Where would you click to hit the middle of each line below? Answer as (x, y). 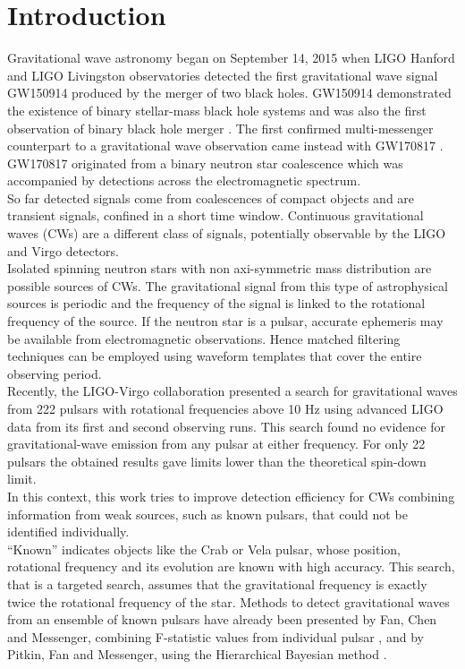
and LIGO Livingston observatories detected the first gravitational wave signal (223, 75)
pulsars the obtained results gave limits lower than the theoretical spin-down (217, 461)
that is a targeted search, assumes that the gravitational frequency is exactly (217, 583)
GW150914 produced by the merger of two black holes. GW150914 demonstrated (229, 93)
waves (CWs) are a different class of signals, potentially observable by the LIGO (227, 233)
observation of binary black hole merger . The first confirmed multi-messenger (220, 128)
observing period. (55, 373)
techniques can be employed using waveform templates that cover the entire (215, 356)
